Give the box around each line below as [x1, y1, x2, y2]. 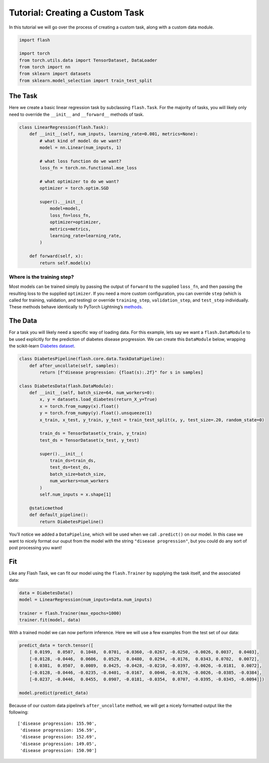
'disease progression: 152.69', [20, 734, 97, 740]
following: [9, 709, 29, 715]
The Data [9, 317, 37, 325]
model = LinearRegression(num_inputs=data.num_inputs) [19, 597, 152, 602]
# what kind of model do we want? [39, 138, 122, 143]
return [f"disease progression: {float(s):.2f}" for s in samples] [39, 369, 204, 375]
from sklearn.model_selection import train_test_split [19, 78, 152, 83]
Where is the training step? [9, 273, 74, 280]
